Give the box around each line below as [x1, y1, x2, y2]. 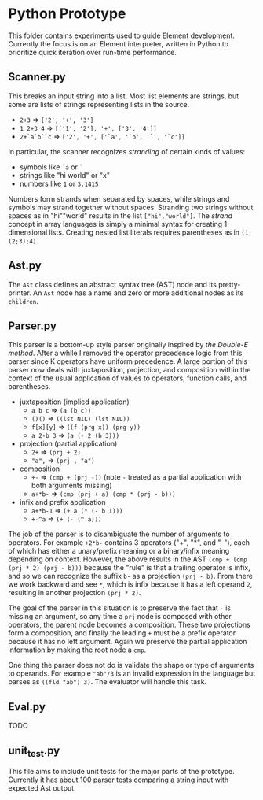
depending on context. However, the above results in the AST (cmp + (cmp [8, 554, 247, 564]
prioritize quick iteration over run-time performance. [8, 47, 177, 57]
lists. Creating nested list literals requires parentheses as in [49, 228, 240, 237]
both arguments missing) [31, 481, 112, 491]
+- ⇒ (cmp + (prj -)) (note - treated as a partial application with [31, 472, 242, 482]
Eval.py [8, 700, 46, 713]
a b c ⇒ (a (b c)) [31, 406, 92, 415]
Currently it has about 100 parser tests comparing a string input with [8, 775, 229, 784]
